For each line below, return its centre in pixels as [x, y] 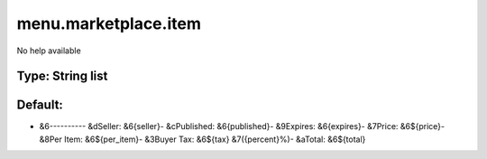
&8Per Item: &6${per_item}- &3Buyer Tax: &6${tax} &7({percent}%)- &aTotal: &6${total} [202, 139]
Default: [40, 105]
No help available [49, 51]
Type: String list [62, 76]
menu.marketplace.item [109, 23]
